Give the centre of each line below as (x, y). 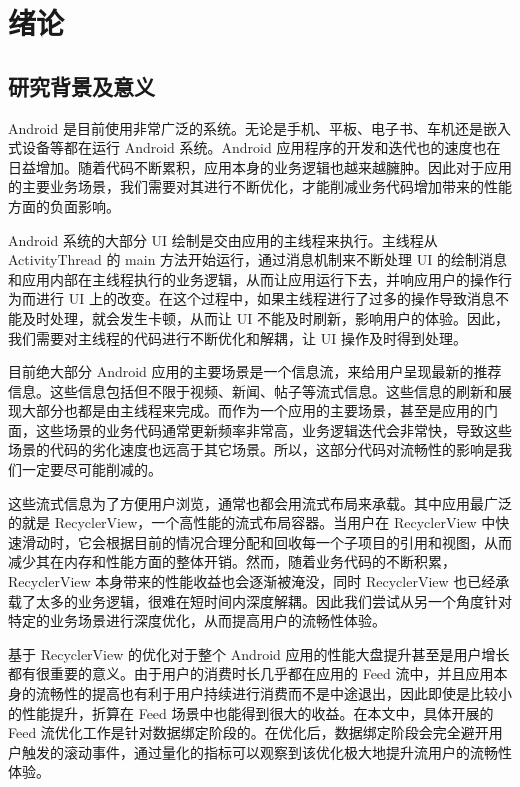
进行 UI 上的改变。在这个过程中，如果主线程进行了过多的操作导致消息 (265, 298)
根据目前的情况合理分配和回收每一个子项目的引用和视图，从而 (308, 541)
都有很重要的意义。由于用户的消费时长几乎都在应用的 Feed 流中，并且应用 (251, 673)
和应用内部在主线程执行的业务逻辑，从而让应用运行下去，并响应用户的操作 (253, 278)
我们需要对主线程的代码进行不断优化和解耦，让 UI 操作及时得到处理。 (237, 337)
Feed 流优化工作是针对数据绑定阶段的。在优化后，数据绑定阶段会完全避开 (248, 732)
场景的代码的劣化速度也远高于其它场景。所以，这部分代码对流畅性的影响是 (253, 449)
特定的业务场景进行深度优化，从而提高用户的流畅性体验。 (197, 620)
